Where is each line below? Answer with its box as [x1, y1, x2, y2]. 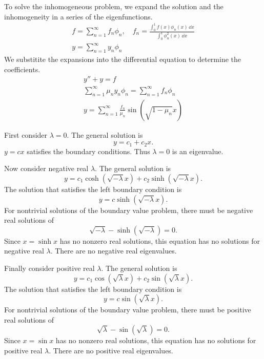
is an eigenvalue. [172, 145, 224, 156]
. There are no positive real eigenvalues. [49, 345, 173, 355]
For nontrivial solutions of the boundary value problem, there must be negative [4, 204, 253, 215]
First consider [4, 129, 48, 140]
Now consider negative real [4, 163, 89, 174]
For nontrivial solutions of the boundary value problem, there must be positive [4, 304, 251, 315]
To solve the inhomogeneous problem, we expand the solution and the [4, 1, 224, 11]
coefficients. [4, 64, 40, 74]
